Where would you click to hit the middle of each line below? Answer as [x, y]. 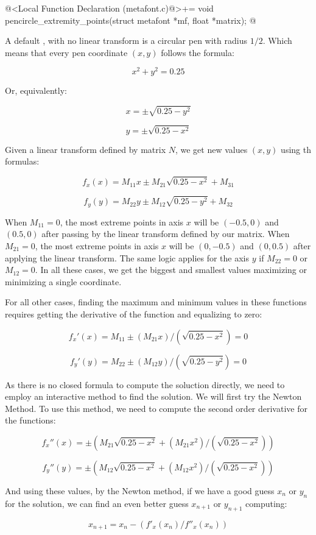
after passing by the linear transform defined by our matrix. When [166, 234]
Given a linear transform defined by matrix [86, 149]
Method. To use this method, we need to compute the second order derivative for [156, 408]
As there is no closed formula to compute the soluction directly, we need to [145, 384]
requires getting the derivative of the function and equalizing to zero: [134, 314]
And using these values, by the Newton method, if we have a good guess [140, 490]
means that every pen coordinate [66, 52]
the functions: [30, 420]
